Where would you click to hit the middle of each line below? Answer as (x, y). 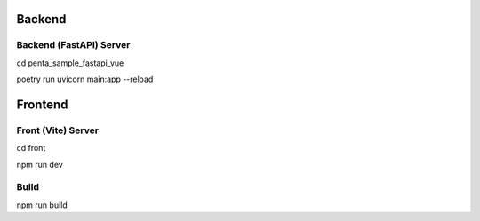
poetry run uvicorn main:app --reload (85, 79)
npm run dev (40, 164)
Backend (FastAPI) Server (73, 45)
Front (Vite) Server (58, 130)
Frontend (42, 104)
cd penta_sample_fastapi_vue (70, 63)
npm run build (42, 205)
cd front (31, 148)
